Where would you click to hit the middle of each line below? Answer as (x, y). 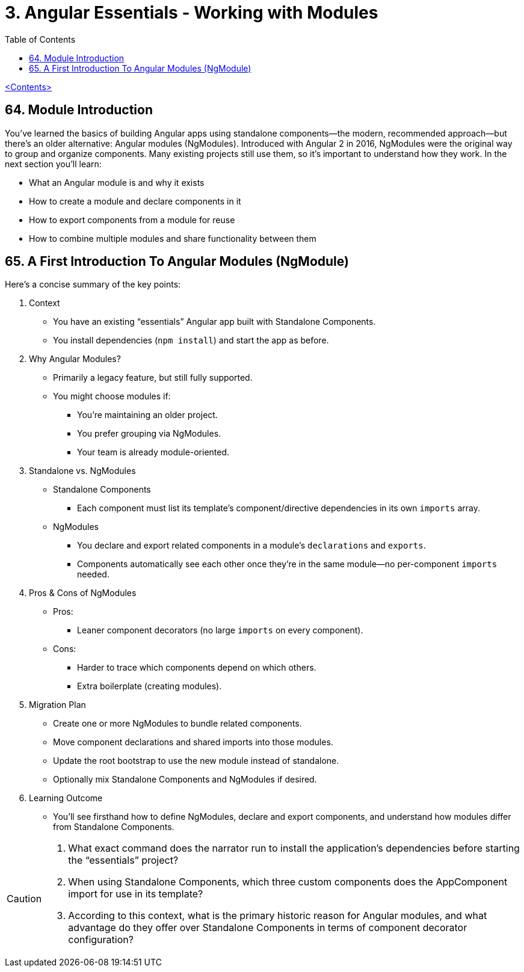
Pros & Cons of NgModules (83, 593)
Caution (24, 899)
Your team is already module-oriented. (153, 452)
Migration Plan (57, 705)
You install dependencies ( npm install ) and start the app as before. (191, 340)
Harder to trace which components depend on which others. (197, 668)
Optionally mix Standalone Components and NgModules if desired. (185, 780)
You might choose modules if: (112, 396)
